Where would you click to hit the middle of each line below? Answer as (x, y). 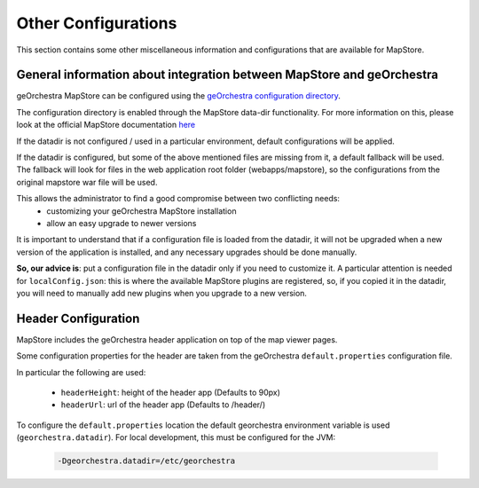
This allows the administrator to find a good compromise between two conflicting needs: (178, 199)
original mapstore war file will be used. (87, 182)
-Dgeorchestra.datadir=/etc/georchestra (146, 461)
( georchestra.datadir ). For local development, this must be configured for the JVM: (176, 437)
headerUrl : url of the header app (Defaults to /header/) (163, 405)
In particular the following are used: (81, 372)
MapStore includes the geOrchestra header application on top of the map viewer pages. (177, 339)
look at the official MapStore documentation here (106, 125)
